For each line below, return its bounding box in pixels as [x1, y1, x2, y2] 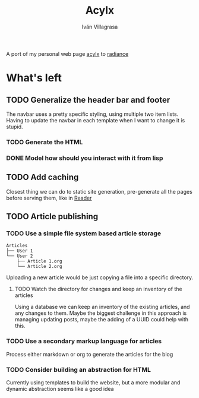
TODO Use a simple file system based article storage [6, 229, 162, 238]
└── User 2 [6, 253, 33, 259]
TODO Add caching [6, 172, 79, 182]
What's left [6, 71, 62, 85]
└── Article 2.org [17, 264, 62, 270]
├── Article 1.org [17, 258, 62, 264]
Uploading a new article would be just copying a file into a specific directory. [6, 274, 194, 281]
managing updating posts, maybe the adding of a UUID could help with [14, 316, 189, 323]
